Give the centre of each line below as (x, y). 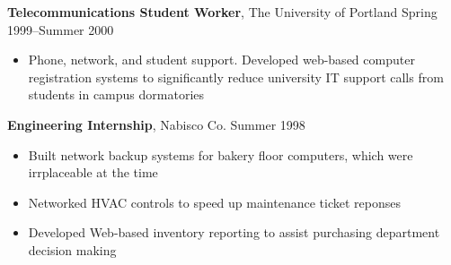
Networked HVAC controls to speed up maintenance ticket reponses (214, 202)
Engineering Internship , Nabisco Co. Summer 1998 (156, 124)
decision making (72, 249)
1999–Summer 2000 (61, 29)
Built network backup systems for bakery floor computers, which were (221, 154)
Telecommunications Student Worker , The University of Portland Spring (222, 12)
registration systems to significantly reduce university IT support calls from (236, 77)
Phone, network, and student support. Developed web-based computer (221, 60)
